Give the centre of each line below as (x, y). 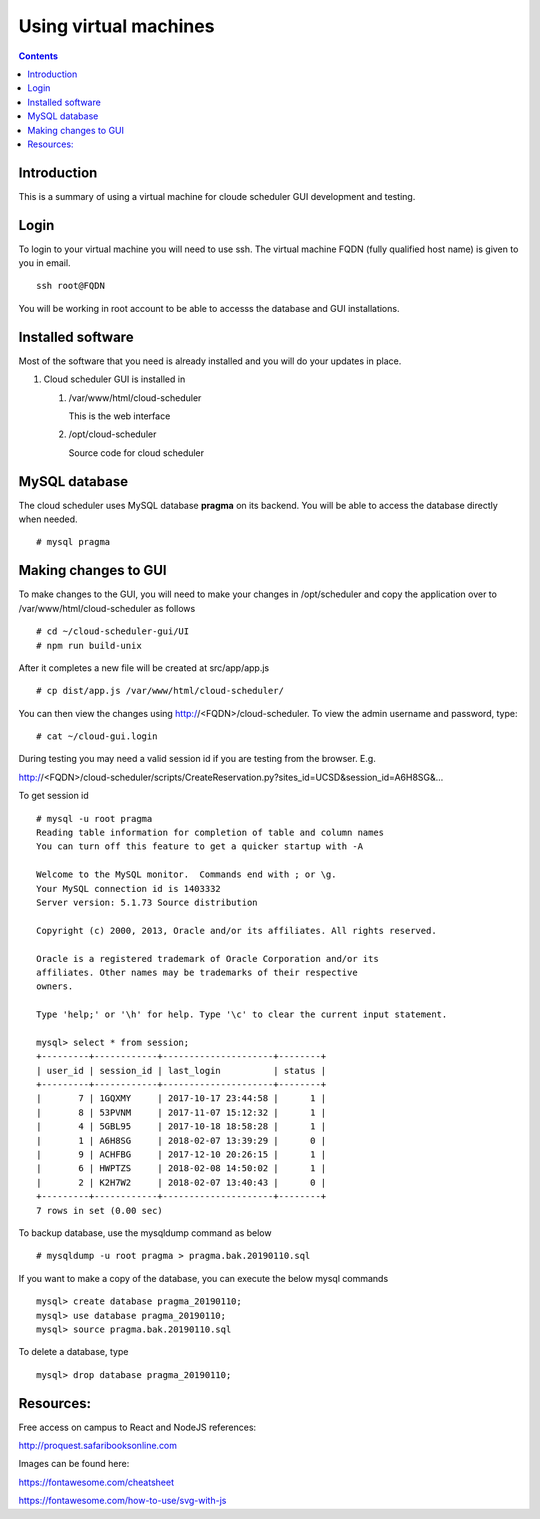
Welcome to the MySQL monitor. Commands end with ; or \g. (186, 874)
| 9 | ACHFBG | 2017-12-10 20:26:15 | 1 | (181, 1154)
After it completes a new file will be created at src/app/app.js (144, 667)
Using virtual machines (116, 26)
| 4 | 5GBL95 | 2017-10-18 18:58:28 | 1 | (181, 1126)
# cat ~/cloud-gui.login (97, 736)
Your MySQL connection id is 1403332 (129, 888)
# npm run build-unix (89, 645)
